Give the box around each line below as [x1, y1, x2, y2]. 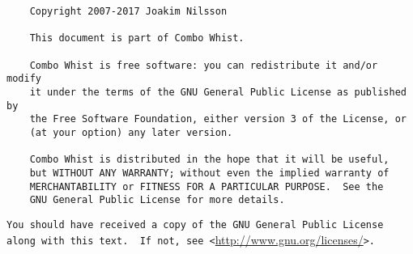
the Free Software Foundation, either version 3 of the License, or [29, 113, 407, 125]
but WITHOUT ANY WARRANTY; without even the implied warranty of [29, 167, 390, 179]
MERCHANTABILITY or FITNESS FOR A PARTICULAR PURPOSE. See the [29, 180, 384, 193]
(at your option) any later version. [29, 126, 233, 138]
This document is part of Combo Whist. [29, 32, 245, 44]
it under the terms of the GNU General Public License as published [29, 86, 407, 98]
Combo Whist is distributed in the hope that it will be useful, [29, 154, 390, 166]
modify [6, 73, 41, 85]
